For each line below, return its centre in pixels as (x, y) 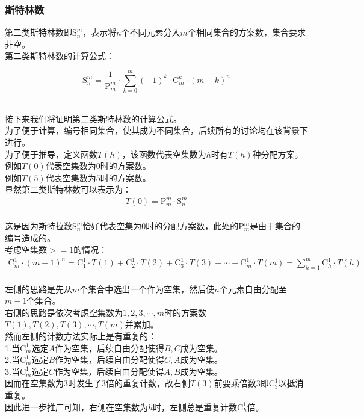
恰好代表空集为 (112, 226)
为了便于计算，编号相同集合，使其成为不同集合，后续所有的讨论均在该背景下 (156, 130)
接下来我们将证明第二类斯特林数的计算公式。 (93, 118)
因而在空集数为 (34, 383)
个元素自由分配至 (253, 289)
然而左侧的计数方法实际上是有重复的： (81, 336)
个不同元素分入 (151, 32)
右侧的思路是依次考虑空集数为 (64, 312)
